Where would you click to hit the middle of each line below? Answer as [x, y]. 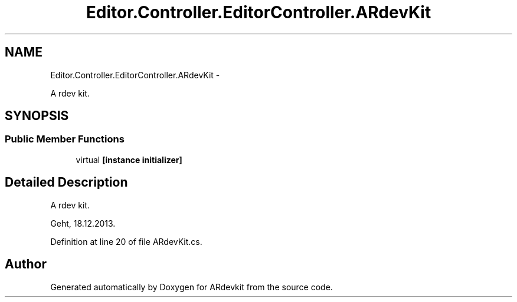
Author [26, 264]
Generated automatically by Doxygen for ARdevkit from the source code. [192, 287]
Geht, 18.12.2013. [83, 223]
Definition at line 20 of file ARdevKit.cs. [126, 241]
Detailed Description [66, 182]
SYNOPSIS [37, 116]
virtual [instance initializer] [129, 160]
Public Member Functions [65, 139]
